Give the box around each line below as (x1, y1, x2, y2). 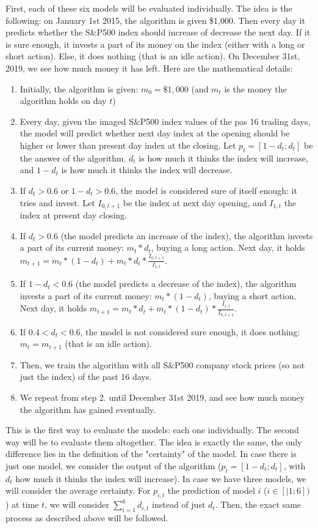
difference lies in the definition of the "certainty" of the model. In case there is (5, 447, 297, 460)
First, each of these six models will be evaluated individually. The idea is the (5, 2, 292, 14)
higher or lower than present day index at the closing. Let (20, 138, 236, 151)
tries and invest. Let (20, 196, 95, 209)
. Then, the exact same (215, 498, 302, 511)
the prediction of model (167, 484, 255, 497)
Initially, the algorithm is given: (20, 82, 139, 95)
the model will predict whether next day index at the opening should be (20, 127, 290, 139)
